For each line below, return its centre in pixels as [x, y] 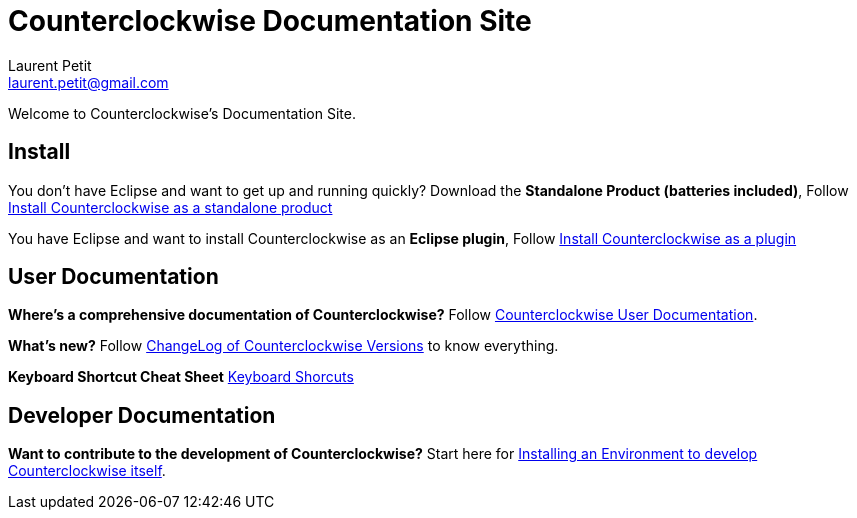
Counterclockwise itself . [87, 471]
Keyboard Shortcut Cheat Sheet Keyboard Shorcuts [181, 377]
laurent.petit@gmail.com [88, 82]
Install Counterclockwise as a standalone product [170, 207]
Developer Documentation [142, 415]
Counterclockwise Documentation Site [270, 21]
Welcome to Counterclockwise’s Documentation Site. [182, 113]
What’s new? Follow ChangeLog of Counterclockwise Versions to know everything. [283, 346]
